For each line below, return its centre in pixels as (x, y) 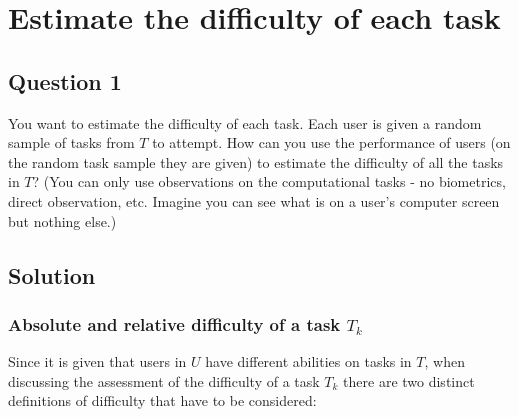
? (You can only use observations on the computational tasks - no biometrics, (269, 181)
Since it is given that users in (97, 361)
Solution (52, 274)
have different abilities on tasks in (308, 361)
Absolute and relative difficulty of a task (174, 323)
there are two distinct (409, 380)
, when (444, 361)
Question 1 (65, 80)
